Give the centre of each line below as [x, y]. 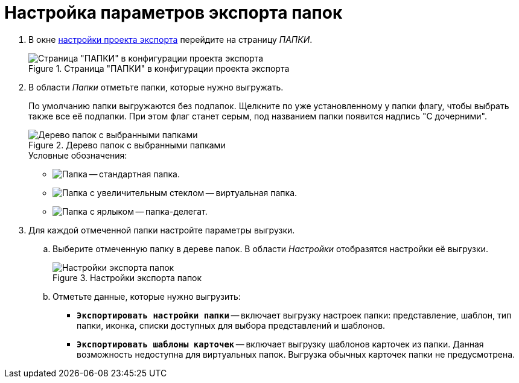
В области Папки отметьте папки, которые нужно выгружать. [156, 87]
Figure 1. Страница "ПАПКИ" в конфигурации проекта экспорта [159, 68]
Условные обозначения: [78, 155]
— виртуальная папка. [251, 192]
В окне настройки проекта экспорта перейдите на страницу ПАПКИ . [170, 39]
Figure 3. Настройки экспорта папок [127, 277]
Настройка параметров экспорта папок [174, 13]
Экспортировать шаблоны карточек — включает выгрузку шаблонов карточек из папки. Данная [280, 344]
